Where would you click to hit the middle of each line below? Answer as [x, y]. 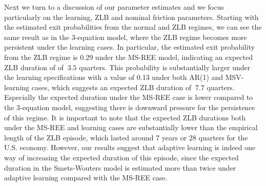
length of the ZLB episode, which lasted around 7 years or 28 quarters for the [126, 137]
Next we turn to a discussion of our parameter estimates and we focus [114, 7]
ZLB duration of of [34, 67]
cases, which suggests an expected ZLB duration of [111, 87]
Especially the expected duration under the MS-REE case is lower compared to [129, 97]
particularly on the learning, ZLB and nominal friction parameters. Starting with [131, 17]
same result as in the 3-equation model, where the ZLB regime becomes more [126, 37]
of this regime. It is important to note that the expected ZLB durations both [125, 117]
